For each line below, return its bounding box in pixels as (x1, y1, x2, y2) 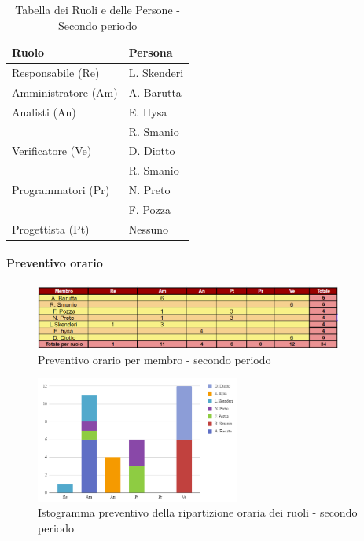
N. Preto (128, 182, 171, 198)
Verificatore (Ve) (12, 142, 92, 159)
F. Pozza (128, 201, 171, 217)
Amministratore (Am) (12, 83, 118, 100)
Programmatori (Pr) (12, 182, 110, 198)
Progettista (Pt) (12, 220, 90, 237)
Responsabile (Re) (12, 64, 100, 81)
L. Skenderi (128, 64, 184, 81)
